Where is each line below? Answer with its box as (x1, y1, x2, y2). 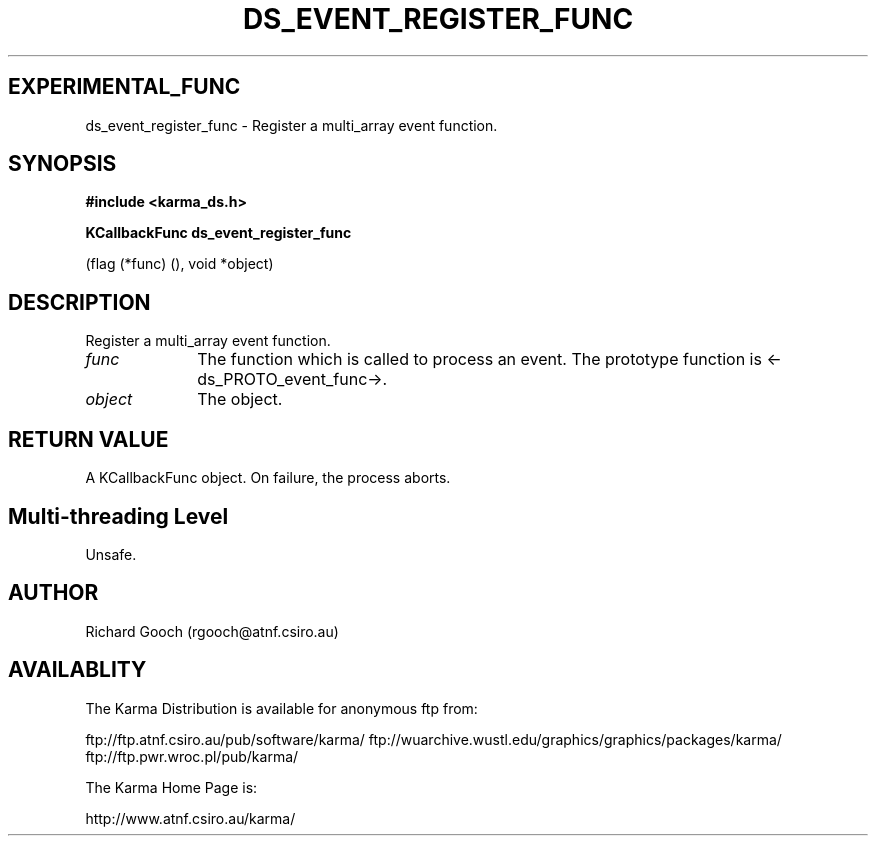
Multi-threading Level (8, 503, 229, 529)
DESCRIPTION (8, 289, 151, 315)
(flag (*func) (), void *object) (85, 255, 274, 273)
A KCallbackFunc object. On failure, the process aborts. (85, 469, 451, 487)
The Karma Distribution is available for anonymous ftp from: (85, 699, 478, 717)
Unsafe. (85, 545, 137, 563)
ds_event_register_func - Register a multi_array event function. (85, 116, 498, 134)
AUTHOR (8, 580, 99, 606)
